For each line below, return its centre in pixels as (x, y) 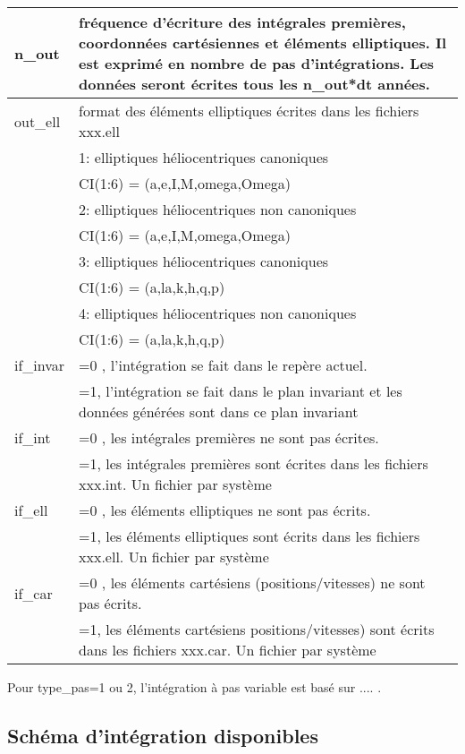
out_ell (38, 121)
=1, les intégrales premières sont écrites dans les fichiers (254, 463)
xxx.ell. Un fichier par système (174, 557)
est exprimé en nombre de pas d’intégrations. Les (257, 63)
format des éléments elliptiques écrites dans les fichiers (249, 111)
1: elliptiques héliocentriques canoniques (204, 157)
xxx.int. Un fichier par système (175, 484)
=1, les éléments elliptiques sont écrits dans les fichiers (249, 536)
